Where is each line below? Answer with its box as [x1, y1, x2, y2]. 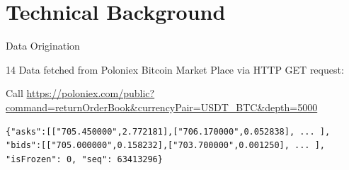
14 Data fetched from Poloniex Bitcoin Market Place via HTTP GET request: [6, 62, 344, 76]
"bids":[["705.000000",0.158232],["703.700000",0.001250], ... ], [6, 140, 326, 151]
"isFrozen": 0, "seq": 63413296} [6, 154, 163, 164]
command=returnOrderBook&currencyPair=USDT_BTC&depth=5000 [6, 99, 318, 114]
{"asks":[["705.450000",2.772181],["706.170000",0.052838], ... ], [6, 126, 331, 137]
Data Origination [6, 38, 80, 53]
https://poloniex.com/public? [26, 86, 155, 101]
